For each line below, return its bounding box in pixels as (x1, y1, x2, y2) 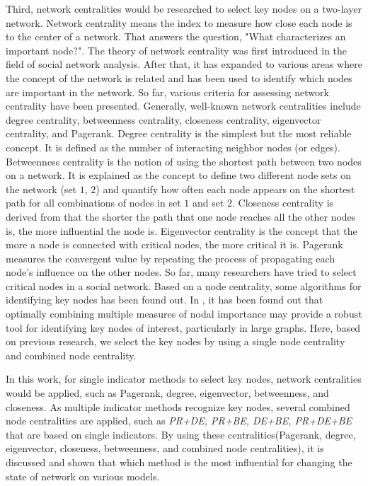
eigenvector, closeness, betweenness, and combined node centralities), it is (6, 441, 324, 456)
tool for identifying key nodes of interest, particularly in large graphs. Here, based (6, 320, 361, 335)
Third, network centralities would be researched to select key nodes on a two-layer (6, 1, 362, 16)
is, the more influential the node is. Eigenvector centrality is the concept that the (6, 223, 357, 238)
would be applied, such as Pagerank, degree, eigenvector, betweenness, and (6, 386, 329, 400)
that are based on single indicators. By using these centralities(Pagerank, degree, (6, 427, 356, 441)
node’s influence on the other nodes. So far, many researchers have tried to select (6, 265, 357, 279)
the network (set (6, 181, 77, 196)
